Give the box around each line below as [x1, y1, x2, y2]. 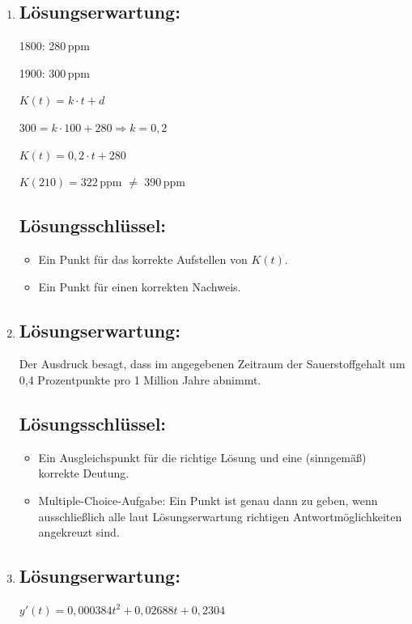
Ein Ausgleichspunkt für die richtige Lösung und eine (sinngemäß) [38, 448, 367, 465]
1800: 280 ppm [19, 37, 90, 54]
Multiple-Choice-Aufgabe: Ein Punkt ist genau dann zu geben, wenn [38, 491, 378, 508]
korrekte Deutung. [38, 465, 130, 482]
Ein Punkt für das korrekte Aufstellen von [38, 250, 248, 267]
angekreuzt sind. [38, 524, 120, 541]
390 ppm [144, 173, 185, 190]
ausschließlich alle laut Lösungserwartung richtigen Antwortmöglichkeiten [38, 507, 402, 524]
